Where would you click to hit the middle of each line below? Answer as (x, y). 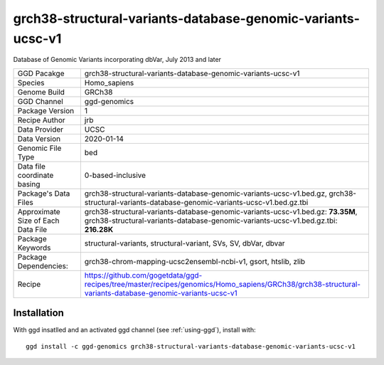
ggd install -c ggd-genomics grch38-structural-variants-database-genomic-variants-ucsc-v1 (191, 346)
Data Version (39, 139)
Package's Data (44, 194)
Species (31, 83)
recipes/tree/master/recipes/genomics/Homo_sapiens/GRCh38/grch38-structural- (223, 284)
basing (29, 184)
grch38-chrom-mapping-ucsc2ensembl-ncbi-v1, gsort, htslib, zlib (195, 261)
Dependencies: (43, 265)
